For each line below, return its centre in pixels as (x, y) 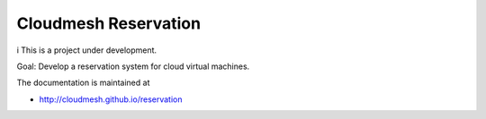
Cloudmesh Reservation (109, 23)
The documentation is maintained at (83, 83)
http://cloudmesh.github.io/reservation (111, 99)
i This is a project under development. (87, 50)
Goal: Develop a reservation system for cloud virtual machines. (133, 66)
